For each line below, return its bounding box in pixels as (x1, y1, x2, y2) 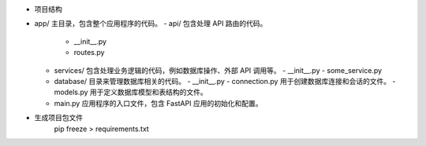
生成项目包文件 (34, 113, 83, 122)
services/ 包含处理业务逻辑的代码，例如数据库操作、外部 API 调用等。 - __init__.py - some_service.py (54, 65, 383, 75)
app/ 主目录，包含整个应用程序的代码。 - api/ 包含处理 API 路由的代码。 (34, 19, 267, 28)
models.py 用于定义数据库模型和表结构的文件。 (54, 87, 208, 97)
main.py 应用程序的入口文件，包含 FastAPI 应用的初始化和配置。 (54, 98, 263, 108)
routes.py (73, 48, 105, 57)
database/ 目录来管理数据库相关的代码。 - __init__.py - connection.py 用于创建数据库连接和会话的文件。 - (54, 76, 396, 86)
